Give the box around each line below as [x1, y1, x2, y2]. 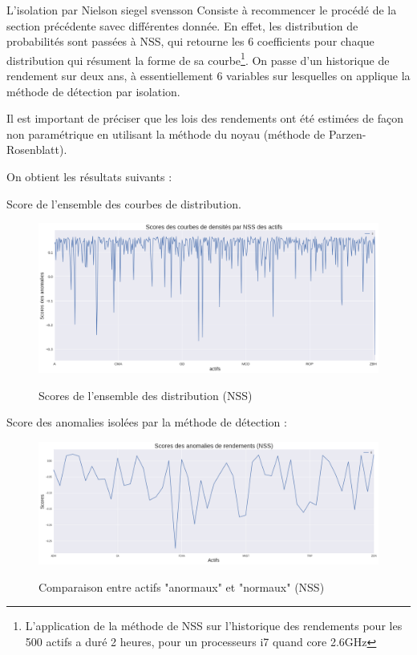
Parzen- [328, 125, 366, 142]
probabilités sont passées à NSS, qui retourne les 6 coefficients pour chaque [6, 33, 374, 50]
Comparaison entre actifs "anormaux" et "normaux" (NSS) [38, 578, 325, 595]
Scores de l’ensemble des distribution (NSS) [38, 386, 253, 403]
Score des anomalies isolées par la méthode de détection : [6, 414, 287, 431]
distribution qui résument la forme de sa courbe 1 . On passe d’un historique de [6, 49, 390, 68]
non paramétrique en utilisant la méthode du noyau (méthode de [6, 125, 326, 142]
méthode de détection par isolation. [6, 83, 180, 99]
